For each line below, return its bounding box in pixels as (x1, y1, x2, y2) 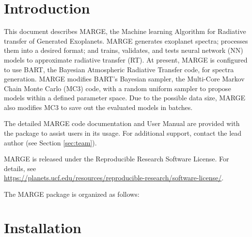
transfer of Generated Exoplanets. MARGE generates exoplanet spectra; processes (4, 35, 248, 46)
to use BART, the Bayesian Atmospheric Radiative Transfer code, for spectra (4, 64, 234, 74)
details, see (4, 163, 36, 173)
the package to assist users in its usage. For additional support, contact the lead (4, 128, 242, 138)
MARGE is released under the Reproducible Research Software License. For (4, 154, 229, 164)
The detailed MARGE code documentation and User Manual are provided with (4, 118, 240, 128)
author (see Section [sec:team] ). (4, 137, 97, 147)
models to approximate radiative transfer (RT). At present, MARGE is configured (4, 54, 248, 64)
